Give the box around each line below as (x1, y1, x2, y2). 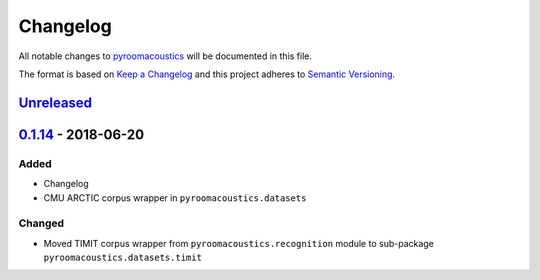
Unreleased (18, 94, 93, 111)
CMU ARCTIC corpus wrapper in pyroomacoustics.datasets (43, 191, 307, 204)
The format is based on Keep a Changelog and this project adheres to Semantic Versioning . (18, 68, 395, 80)
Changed (18, 216, 65, 230)
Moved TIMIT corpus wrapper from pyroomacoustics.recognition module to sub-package (43, 237, 435, 249)
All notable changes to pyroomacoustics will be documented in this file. (18, 50, 313, 62)
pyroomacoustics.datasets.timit (43, 252, 202, 264)
